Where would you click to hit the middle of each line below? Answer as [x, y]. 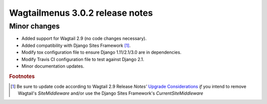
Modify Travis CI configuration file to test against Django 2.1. [83, 59]
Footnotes [22, 76]
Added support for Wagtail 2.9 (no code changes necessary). [84, 38]
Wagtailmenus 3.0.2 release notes [81, 13]
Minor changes [35, 26]
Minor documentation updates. [53, 66]
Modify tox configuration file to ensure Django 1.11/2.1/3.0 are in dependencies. [101, 52]
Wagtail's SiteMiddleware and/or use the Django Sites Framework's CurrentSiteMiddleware [111, 93]
